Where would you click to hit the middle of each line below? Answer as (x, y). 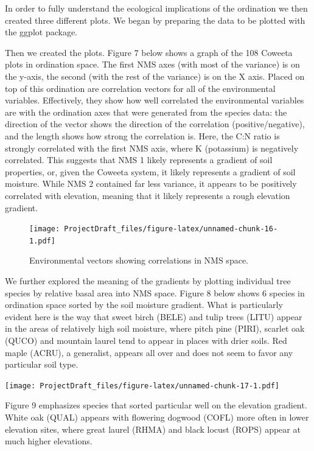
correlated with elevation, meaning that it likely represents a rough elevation (148, 195)
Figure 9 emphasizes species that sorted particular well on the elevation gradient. (156, 405)
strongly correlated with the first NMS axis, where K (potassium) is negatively (152, 148)
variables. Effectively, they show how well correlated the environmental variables (155, 100)
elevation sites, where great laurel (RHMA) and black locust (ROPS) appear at (153, 429)
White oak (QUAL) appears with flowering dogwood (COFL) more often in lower (157, 417)
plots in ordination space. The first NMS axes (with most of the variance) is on (152, 64)
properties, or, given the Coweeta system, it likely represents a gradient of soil (150, 171)
